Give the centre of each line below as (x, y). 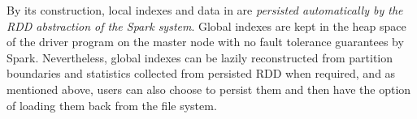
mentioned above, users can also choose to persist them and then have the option (209, 89)
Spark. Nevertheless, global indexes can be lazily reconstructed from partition (200, 57)
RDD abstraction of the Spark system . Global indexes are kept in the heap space (206, 25)
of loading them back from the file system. (112, 105)
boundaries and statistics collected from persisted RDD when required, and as (201, 73)
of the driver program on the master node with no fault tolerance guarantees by (205, 42)
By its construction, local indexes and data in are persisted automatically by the (205, 10)
